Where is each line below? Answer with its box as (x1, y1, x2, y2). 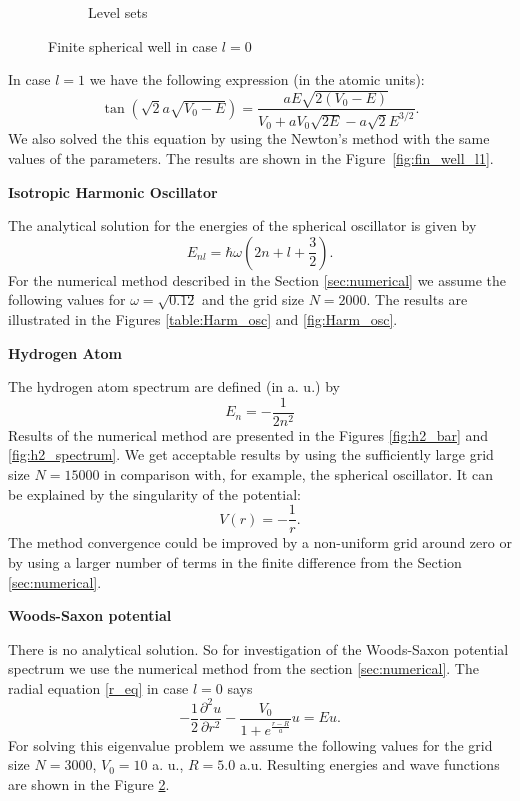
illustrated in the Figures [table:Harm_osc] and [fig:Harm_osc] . (8, 309, 398, 330)
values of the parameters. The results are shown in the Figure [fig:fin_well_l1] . (8, 148, 494, 169)
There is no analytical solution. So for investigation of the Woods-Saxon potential (8, 638, 509, 659)
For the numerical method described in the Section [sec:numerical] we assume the (8, 269, 507, 290)
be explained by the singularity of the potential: (8, 483, 301, 504)
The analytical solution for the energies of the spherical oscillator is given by (8, 215, 477, 236)
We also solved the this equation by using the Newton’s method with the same (8, 128, 490, 149)
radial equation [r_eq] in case (8, 677, 189, 698)
